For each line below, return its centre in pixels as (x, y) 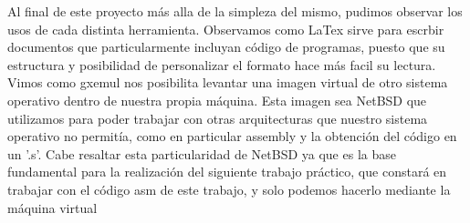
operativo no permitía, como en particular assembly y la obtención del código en (232, 136)
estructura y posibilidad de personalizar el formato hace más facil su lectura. (222, 64)
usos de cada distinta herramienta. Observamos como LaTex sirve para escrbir (226, 29)
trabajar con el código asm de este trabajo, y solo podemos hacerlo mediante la (229, 189)
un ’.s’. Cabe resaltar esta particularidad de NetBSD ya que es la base (202, 153)
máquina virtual (52, 207)
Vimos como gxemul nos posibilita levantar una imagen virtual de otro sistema (228, 82)
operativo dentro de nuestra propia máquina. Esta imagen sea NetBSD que (217, 100)
